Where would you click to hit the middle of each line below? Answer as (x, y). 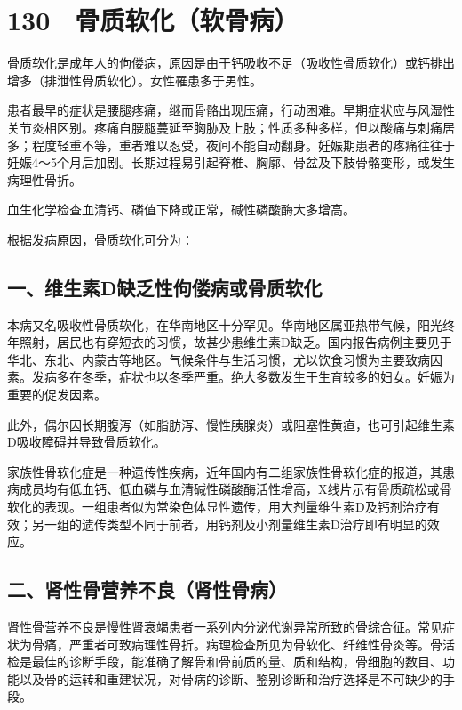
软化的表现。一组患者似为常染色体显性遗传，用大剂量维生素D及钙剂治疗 (217, 507)
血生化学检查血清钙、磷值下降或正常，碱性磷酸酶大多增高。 (181, 210)
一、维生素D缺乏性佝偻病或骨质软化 (165, 287)
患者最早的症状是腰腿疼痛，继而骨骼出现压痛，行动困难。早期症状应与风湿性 (231, 110)
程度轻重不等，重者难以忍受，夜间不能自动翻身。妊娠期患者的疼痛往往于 (243, 145)
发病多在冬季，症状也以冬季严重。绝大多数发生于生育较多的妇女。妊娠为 (243, 377)
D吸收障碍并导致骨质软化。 (87, 442)
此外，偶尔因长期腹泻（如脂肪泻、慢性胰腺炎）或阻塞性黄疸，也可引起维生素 (231, 424)
